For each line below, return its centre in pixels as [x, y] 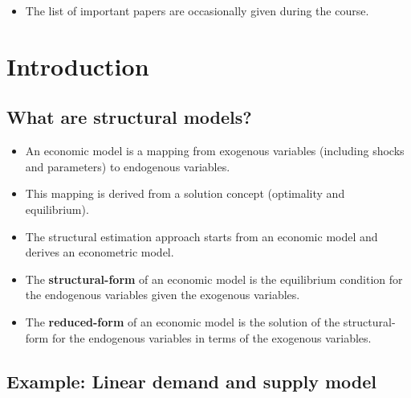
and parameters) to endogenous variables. [128, 166]
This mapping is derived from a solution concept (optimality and [185, 193]
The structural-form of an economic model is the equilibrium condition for [214, 279]
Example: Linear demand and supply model [192, 381]
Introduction [78, 66]
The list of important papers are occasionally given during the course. [197, 10]
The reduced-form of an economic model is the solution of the [183, 321]
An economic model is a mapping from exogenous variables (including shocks [215, 151]
